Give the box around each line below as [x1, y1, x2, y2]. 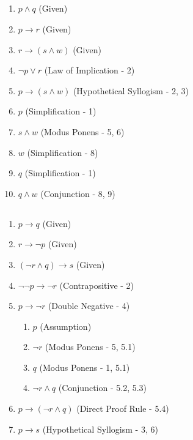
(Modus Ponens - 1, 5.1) [39, 360, 130, 373]
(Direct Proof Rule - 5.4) [76, 402, 169, 415]
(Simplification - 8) [27, 146, 98, 158]
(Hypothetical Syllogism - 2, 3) [73, 84, 189, 97]
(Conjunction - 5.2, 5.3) [58, 381, 147, 394]
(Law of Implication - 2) [44, 64, 135, 76]
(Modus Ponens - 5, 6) [40, 125, 125, 138]
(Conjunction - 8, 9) [40, 187, 115, 199]
